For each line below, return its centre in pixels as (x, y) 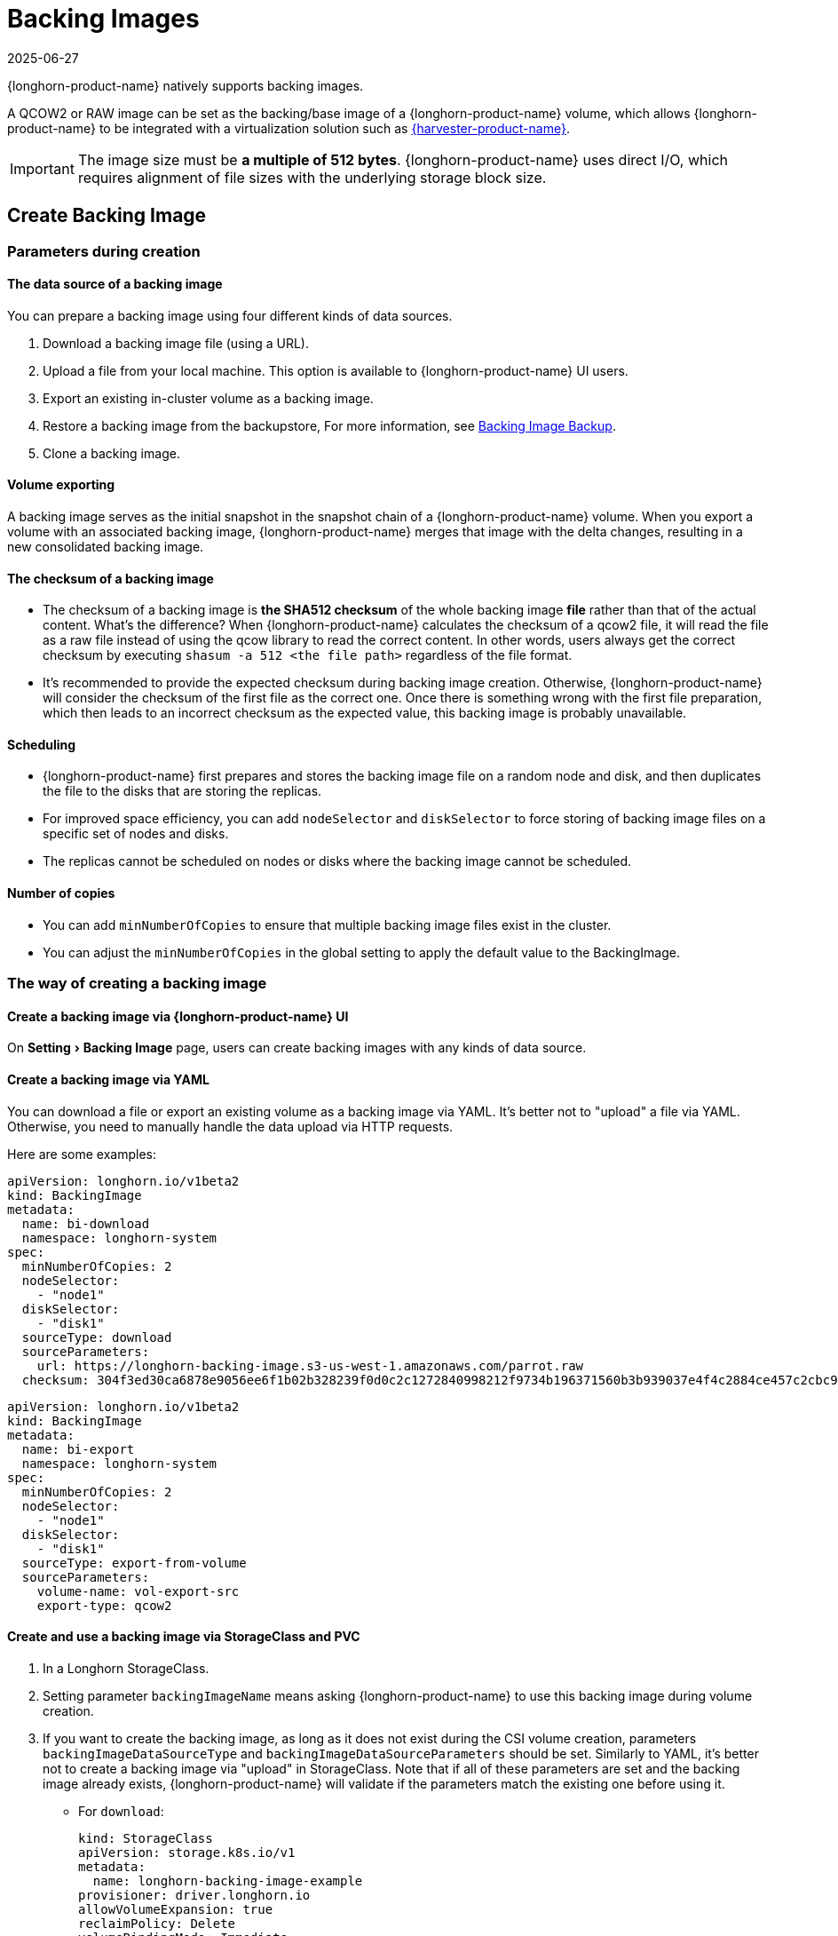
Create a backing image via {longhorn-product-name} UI (178, 1016)
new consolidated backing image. (106, 547)
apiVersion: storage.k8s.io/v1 (187, 1852)
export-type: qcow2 (104, 1605)
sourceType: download (97, 1337)
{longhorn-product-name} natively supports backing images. (186, 85)
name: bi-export (78, 1449)
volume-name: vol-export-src (138, 1591)
